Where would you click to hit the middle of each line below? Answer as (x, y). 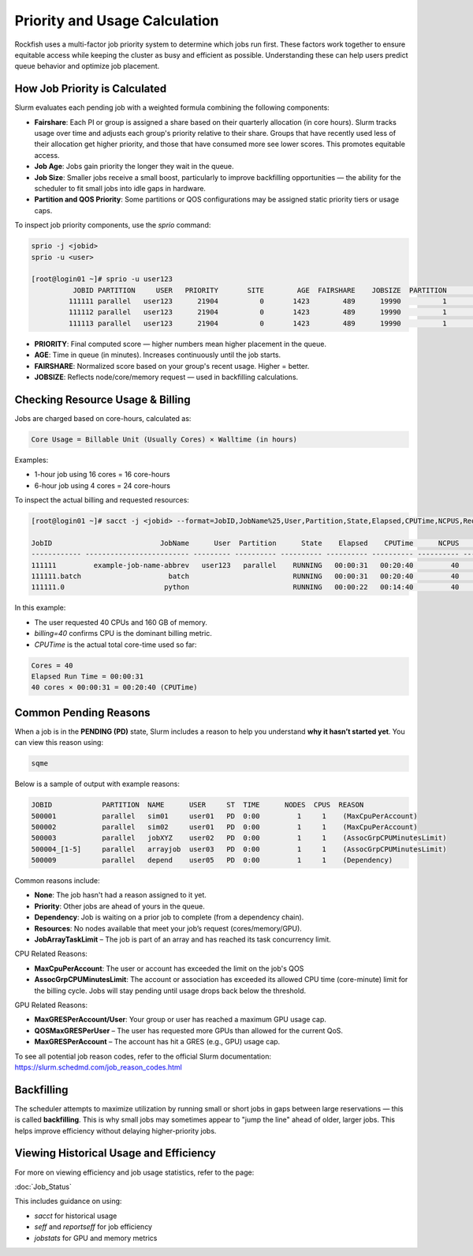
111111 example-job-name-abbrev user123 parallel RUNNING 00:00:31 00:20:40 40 (245, 565)
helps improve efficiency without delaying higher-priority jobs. (115, 1130)
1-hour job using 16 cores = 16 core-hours (102, 475)
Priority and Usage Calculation (117, 21)
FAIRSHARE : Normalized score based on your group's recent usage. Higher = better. (172, 366)
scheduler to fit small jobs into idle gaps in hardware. (120, 188)
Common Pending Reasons (82, 712)
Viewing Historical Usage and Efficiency (115, 1153)
